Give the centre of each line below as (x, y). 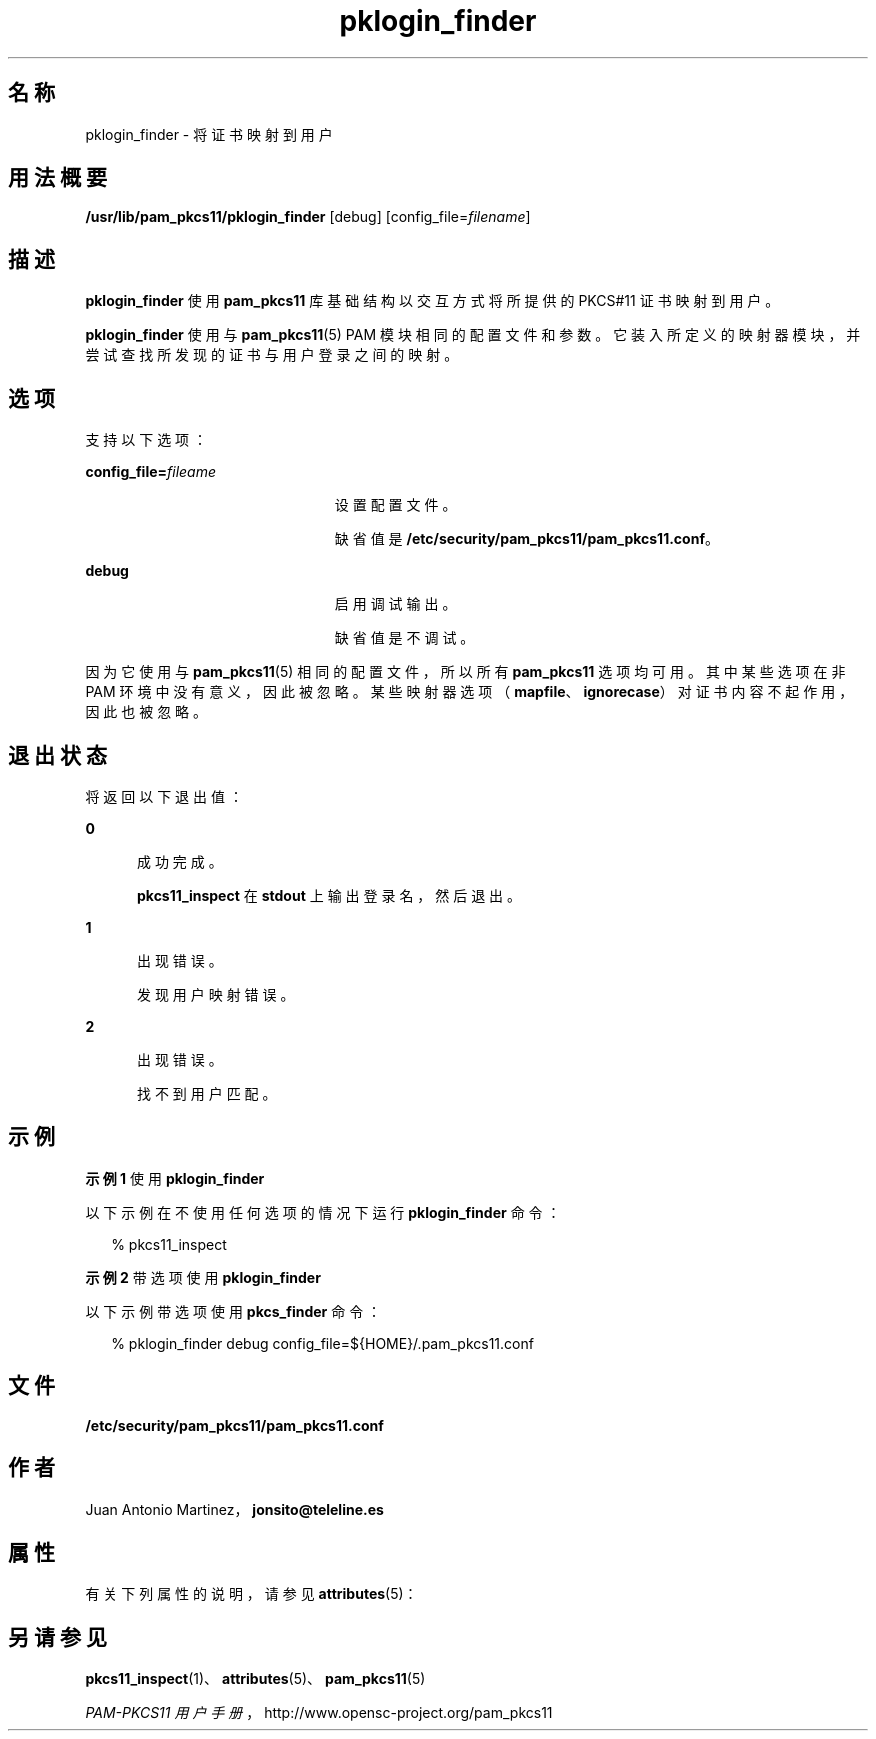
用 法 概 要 (57, 178)
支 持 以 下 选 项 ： (146, 440)
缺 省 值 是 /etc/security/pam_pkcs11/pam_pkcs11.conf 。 (526, 539)
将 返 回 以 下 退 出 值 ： (164, 796)
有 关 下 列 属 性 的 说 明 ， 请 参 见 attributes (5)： (251, 1594)
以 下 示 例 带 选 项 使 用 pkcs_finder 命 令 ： (233, 1311)
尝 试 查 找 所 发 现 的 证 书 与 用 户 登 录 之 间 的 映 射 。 (272, 355)
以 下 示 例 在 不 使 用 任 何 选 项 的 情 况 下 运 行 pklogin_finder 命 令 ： (323, 1212)
